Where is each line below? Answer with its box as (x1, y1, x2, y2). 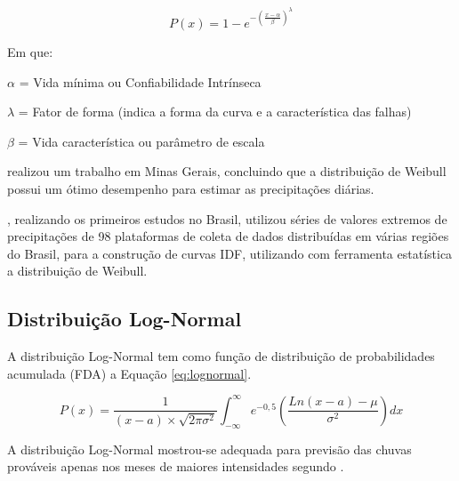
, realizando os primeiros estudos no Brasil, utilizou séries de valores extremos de (7, 209, 447, 228)
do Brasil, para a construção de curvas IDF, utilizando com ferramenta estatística (7, 244, 453, 262)
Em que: (7, 43, 53, 61)
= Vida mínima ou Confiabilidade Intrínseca (19, 72, 262, 91)
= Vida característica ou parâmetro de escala (18, 132, 265, 150)
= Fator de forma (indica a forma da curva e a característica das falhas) (18, 102, 412, 121)
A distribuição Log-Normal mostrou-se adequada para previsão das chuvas (7, 439, 412, 458)
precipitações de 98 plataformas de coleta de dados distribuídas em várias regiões (7, 227, 449, 245)
